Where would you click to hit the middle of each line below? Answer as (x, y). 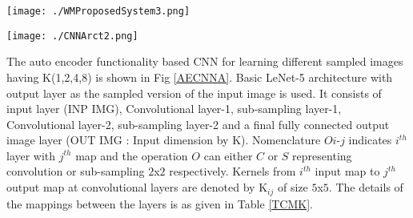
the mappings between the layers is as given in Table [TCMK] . (160, 203)
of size (293, 187)
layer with (31, 155)
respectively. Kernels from (233, 171)
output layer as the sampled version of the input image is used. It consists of (194, 93)
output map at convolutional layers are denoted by (131, 187)
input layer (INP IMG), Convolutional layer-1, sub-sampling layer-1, (174, 109)
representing (322, 155)
